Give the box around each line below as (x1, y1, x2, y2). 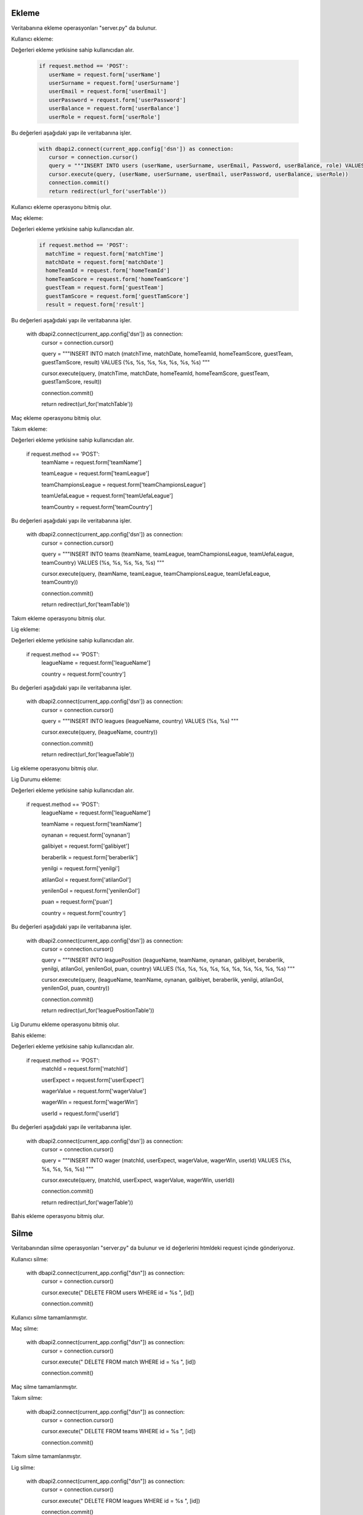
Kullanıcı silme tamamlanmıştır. (11, 1314, 88, 1321)
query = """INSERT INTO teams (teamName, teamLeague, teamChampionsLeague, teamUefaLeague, (41, 550, 295, 558)
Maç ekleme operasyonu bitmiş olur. (11, 414, 102, 421)
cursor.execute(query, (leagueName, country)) (41, 728, 158, 736)
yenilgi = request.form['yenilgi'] (41, 865, 120, 872)
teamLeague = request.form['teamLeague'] (41, 470, 149, 477)
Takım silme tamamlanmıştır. (11, 1453, 82, 1460)
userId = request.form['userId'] (41, 1110, 119, 1117)
